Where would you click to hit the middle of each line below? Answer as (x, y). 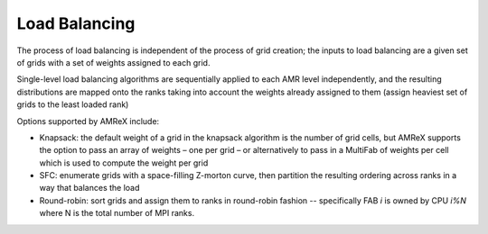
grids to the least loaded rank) (73, 104)
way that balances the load (89, 188)
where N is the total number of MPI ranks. (117, 213)
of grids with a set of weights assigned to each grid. (113, 62)
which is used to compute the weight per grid (124, 163)
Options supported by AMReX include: (88, 121)
